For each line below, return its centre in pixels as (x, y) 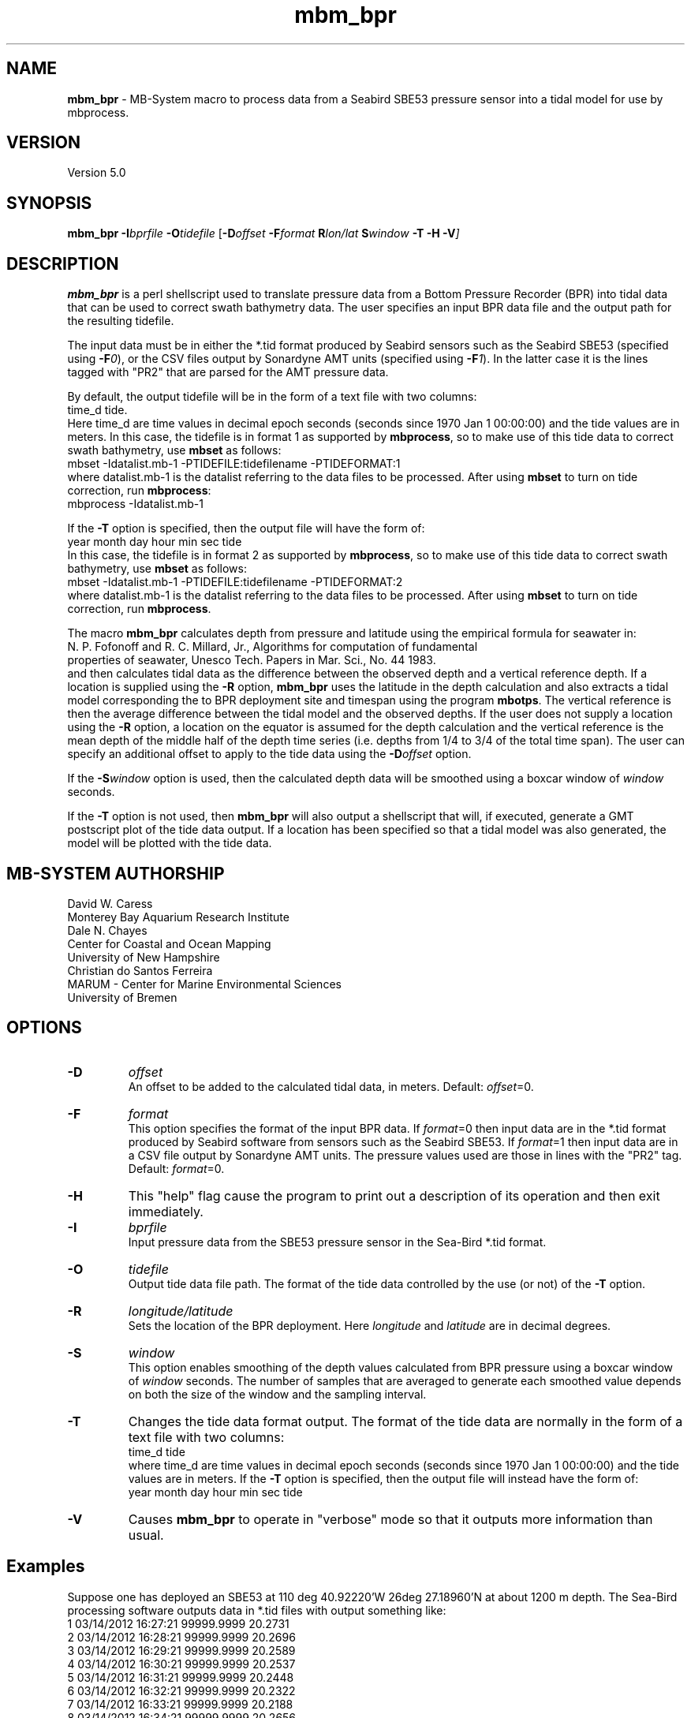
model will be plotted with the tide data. (170, 843)
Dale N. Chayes (107, 930)
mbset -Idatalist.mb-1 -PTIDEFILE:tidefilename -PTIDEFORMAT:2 (235, 582)
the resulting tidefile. (121, 321)
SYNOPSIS (49, 203)
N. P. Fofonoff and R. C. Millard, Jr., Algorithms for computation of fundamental (273, 647)
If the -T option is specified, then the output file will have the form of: (246, 528)
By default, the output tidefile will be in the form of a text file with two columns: (272, 397)
